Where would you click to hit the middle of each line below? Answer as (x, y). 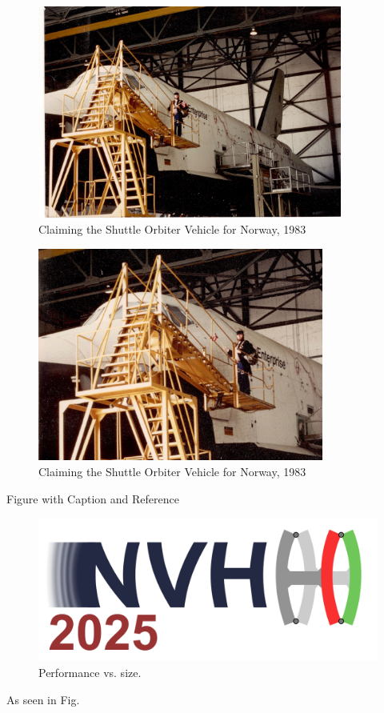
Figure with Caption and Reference (93, 498)
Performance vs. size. (90, 672)
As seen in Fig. (43, 699)
